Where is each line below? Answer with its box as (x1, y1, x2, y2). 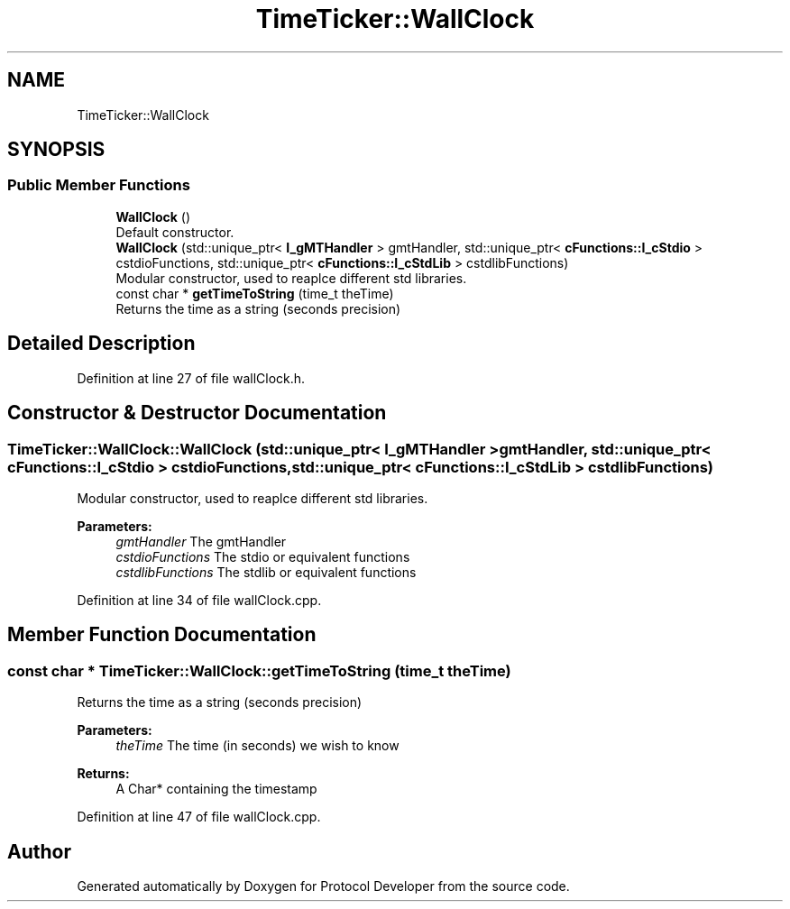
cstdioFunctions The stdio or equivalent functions (115, 548, 410, 565)
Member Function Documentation (7, 623, 317, 647)
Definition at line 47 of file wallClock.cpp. (77, 809, 321, 825)
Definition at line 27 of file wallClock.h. (77, 370, 306, 386)
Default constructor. (115, 224, 234, 240)
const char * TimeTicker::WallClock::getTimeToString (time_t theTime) (7, 661, 511, 680)
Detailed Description (7, 332, 196, 355)
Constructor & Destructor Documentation (7, 401, 387, 425)
